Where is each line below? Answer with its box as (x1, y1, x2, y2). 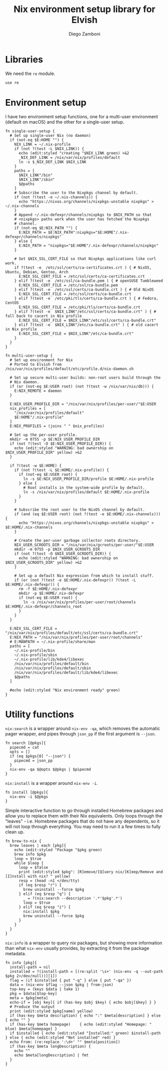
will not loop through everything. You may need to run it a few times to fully (5, 823, 161, 830)
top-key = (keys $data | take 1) (10, 986, 80, 992)
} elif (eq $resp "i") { (18, 904, 71, 910)
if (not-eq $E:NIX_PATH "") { (14, 225, 78, 230)
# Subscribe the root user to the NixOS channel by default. (14, 507, 145, 512)
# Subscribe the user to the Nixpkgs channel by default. (14, 190, 138, 195)
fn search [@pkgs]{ (5, 740, 46, 746)
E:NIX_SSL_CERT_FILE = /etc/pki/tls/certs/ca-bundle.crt (18, 304, 141, 310)
